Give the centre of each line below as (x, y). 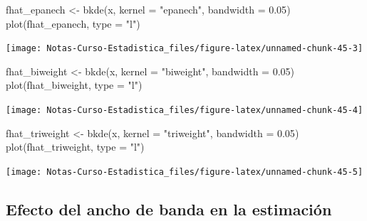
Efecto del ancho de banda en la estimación (169, 209)
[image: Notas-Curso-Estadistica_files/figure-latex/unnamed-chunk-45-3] (185, 49)
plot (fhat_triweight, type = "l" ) (75, 147)
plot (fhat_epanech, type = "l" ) (73, 23)
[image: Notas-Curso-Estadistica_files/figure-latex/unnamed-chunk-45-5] (185, 172)
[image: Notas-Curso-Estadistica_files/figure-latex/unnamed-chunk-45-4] (185, 110)
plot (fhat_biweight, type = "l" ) (74, 85)
